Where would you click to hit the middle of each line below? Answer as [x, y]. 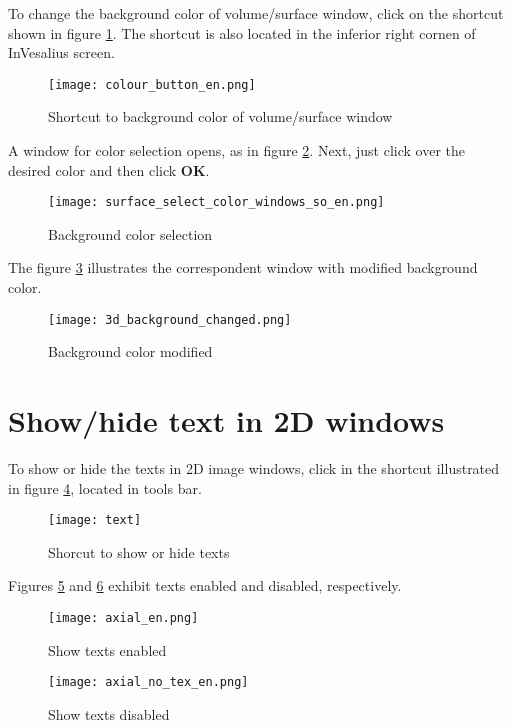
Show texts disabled [109, 713]
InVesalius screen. [61, 52]
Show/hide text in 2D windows [226, 420]
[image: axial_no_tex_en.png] [148, 682]
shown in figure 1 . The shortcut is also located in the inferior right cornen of [242, 32]
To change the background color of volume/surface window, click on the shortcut [256, 13]
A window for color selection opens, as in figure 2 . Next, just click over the [236, 150]
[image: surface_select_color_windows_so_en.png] [216, 202]
